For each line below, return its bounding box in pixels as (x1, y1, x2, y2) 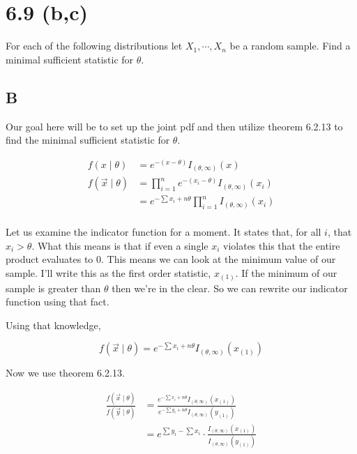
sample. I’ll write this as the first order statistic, (6, 266, 211, 280)
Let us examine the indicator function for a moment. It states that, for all (6, 225, 321, 239)
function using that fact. (6, 294, 109, 309)
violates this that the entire (223, 238, 340, 252)
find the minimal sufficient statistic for (6, 133, 170, 147)
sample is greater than (6, 280, 101, 295)
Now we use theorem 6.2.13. (6, 365, 125, 380)
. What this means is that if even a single (31, 238, 208, 252)
